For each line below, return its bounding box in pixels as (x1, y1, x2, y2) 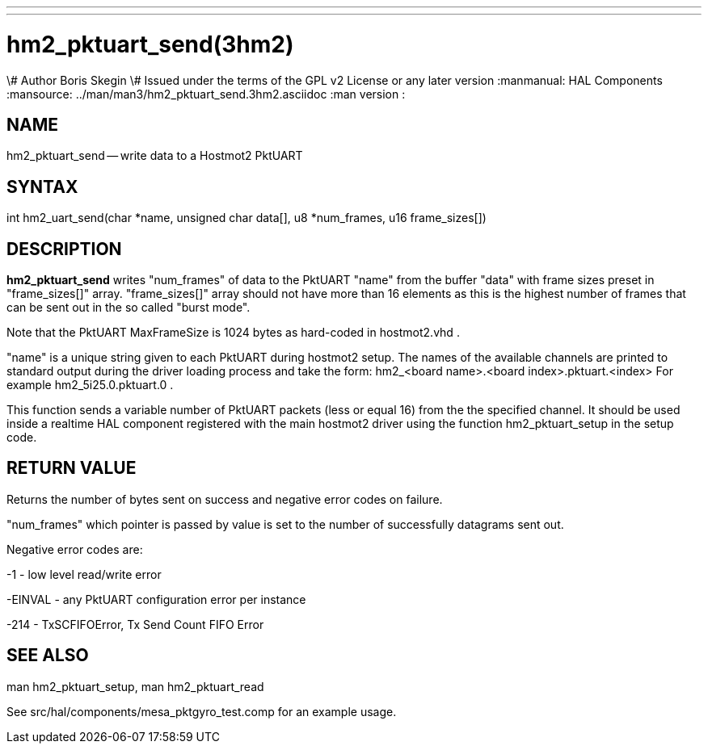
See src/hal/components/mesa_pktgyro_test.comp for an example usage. (6, 704, 397, 719)
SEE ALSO (6, 645, 89, 666)
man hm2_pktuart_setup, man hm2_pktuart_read (6, 679, 264, 693)
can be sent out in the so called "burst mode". (6, 300, 251, 315)
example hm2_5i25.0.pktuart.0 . (6, 378, 174, 392)
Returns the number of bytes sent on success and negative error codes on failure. (6, 492, 443, 506)
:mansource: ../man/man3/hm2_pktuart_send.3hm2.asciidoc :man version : (6, 86, 406, 101)
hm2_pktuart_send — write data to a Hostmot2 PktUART (6, 149, 303, 163)
